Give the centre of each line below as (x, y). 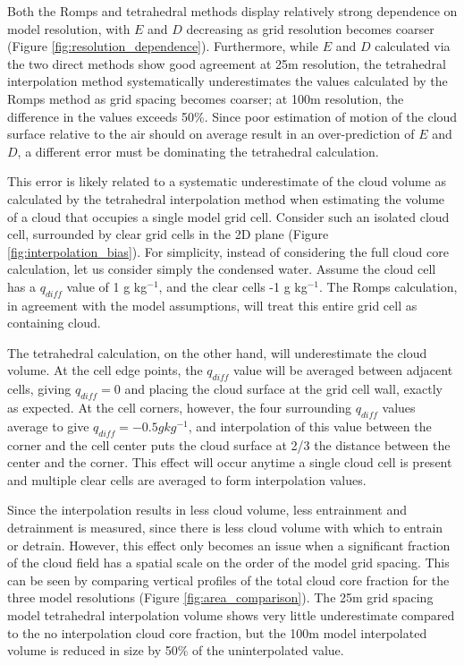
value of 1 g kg (107, 286)
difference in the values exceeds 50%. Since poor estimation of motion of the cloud (232, 116)
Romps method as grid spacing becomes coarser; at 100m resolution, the (206, 98)
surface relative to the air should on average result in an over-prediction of (211, 134)
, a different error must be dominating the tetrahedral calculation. (198, 151)
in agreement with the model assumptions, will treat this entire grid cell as (212, 305)
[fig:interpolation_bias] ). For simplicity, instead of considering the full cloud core (228, 251)
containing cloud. (54, 323)
